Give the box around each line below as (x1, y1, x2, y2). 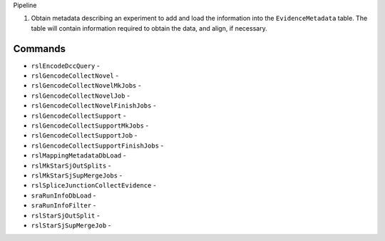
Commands (13, 43, 66, 55)
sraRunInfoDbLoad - (31, 191, 96, 200)
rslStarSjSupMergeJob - (31, 221, 111, 230)
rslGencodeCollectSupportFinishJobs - (31, 141, 164, 150)
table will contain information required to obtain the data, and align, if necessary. (31, 24, 267, 32)
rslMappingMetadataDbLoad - (31, 151, 126, 160)
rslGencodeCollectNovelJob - (31, 91, 130, 100)
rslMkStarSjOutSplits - (31, 161, 111, 170)
